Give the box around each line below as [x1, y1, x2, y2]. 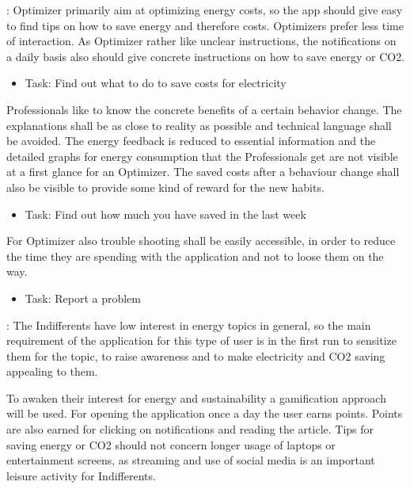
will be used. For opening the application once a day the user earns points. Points [6, 405, 403, 422]
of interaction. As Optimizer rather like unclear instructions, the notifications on [6, 32, 397, 49]
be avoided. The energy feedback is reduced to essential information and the [6, 132, 376, 149]
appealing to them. [6, 363, 98, 380]
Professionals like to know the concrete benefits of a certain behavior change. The [6, 101, 402, 117]
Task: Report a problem [25, 289, 141, 306]
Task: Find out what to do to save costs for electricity [25, 74, 287, 91]
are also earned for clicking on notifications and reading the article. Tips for [6, 421, 374, 437]
